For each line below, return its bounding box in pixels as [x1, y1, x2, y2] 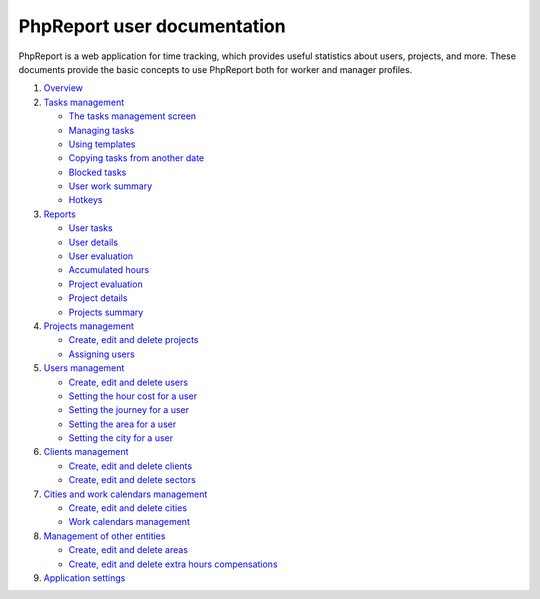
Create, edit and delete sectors [68, 474, 197, 486]
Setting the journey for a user [68, 404, 190, 416]
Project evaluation [68, 278, 144, 290]
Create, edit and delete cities [68, 502, 188, 514]
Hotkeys [68, 194, 103, 206]
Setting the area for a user [68, 418, 177, 430]
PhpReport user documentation [18, 15, 286, 37]
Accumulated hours [68, 264, 150, 276]
